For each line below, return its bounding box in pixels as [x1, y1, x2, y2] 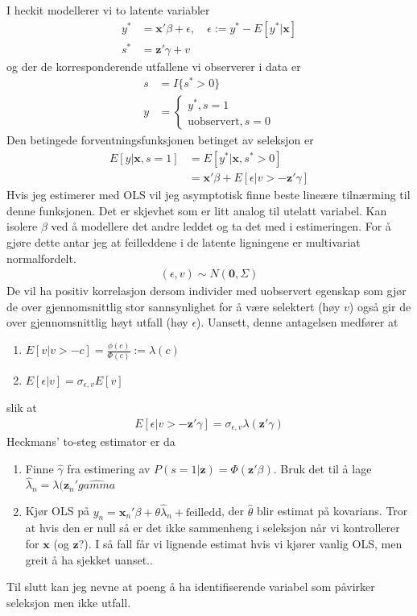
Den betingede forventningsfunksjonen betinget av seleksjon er [6, 131, 314, 148]
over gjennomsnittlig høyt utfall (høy [6, 314, 188, 331]
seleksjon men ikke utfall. [6, 593, 131, 610]
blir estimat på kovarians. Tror [256, 502, 408, 519]
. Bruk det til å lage [273, 460, 372, 477]
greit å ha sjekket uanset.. [25, 551, 153, 568]
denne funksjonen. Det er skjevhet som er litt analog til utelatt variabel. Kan [6, 202, 387, 219]
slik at [6, 398, 37, 415]
